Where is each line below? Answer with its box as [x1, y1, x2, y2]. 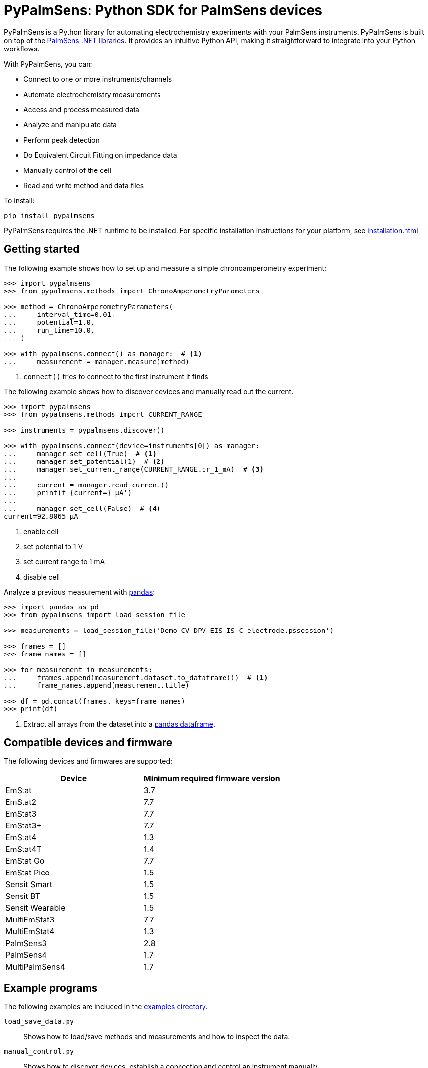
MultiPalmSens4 [5, 962, 66, 972]
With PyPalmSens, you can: [4, 59, 92, 68]
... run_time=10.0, [4, 326, 95, 334]
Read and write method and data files [23, 181, 144, 190]
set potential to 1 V [23, 542, 83, 551]
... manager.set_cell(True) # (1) [4, 449, 157, 458]
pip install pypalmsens [4, 211, 95, 219]
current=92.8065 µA [4, 512, 78, 520]
